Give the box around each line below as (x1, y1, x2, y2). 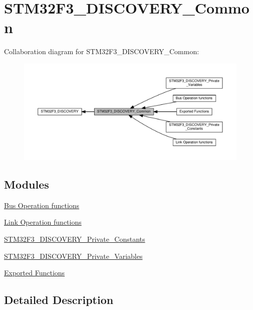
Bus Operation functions (4, 200, 80, 210)
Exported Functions (4, 267, 65, 278)
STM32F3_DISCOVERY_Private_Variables (4, 250, 143, 261)
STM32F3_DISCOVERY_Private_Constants (4, 234, 145, 244)
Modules (4, 177, 49, 192)
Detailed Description (4, 292, 114, 307)
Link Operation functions (4, 217, 82, 227)
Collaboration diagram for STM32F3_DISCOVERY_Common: (4, 46, 199, 57)
